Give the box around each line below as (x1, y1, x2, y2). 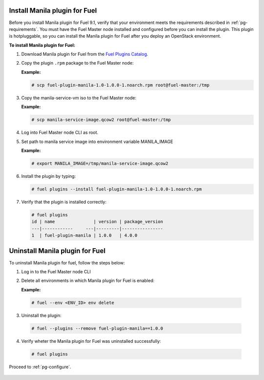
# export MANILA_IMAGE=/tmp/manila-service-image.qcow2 (31, 161, 169, 166)
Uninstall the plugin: (21, 312, 62, 318)
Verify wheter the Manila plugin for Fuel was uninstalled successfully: (21, 338, 161, 344)
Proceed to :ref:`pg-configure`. (9, 364, 71, 370)
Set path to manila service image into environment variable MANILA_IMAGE (21, 139, 174, 144)
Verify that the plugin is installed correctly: (21, 199, 107, 205)
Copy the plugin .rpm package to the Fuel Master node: (21, 60, 134, 66)
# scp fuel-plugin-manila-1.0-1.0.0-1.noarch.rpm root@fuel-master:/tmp (31, 82, 210, 88)
